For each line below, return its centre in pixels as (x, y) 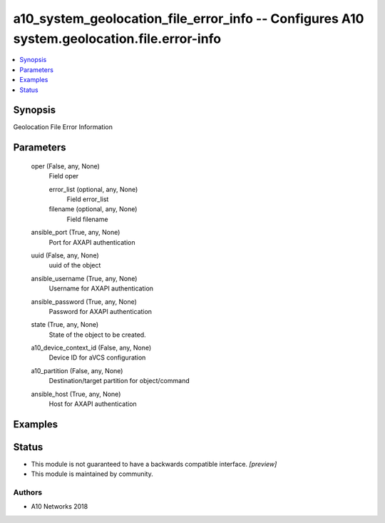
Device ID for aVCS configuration (97, 357)
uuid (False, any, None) (65, 255)
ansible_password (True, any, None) (84, 301)
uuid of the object (75, 265)
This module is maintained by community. (92, 474)
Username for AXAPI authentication (101, 288)
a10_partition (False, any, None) (77, 370)
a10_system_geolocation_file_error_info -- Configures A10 (189, 19)
